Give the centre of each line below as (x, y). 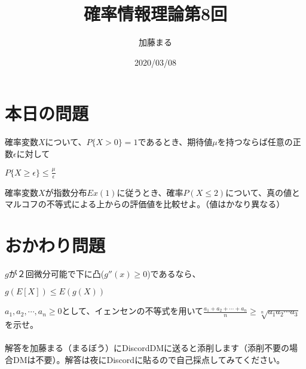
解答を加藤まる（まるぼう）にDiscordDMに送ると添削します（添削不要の (147, 348)
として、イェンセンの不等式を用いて (132, 311)
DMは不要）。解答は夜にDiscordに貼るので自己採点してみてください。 (149, 360)
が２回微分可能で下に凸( (56, 273)
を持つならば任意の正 (259, 142)
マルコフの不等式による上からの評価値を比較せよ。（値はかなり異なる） (145, 204)
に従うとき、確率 (150, 192)
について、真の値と (263, 192)
